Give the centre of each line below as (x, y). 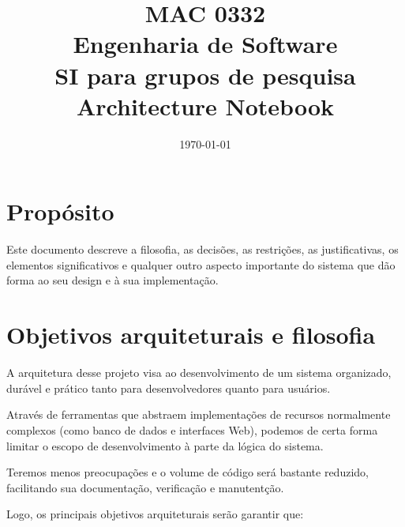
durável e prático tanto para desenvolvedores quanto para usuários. (169, 388)
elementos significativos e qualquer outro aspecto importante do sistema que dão (201, 264)
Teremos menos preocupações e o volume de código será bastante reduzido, (187, 472)
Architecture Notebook (205, 105)
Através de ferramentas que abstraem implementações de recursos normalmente (199, 414)
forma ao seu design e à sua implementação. (112, 280)
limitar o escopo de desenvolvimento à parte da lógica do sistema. (165, 445)
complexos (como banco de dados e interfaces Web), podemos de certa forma (192, 429)
